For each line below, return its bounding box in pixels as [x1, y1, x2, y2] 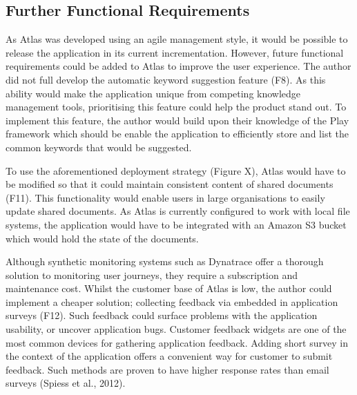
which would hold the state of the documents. [6, 231, 199, 245]
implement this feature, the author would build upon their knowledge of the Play [6, 113, 349, 127]
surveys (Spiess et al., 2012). [6, 376, 126, 390]
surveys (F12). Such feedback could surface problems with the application [6, 308, 318, 322]
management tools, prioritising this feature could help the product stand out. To [6, 99, 347, 114]
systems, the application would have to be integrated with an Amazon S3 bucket [6, 217, 347, 231]
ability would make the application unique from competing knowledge [6, 86, 301, 100]
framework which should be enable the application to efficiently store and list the [6, 126, 349, 141]
